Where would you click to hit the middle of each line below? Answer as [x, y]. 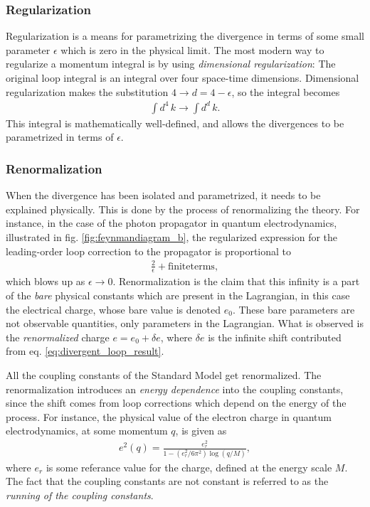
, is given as [201, 431]
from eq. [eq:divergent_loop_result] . [85, 351]
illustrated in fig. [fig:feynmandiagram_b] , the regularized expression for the [172, 236]
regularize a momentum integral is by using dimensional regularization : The [171, 64]
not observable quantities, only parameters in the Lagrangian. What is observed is [185, 323]
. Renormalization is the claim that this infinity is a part [236, 281]
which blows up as [46, 281]
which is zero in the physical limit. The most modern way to [192, 49]
